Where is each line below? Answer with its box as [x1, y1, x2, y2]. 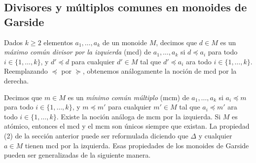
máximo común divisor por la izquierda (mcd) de [4, 47, 151, 57]
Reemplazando [4, 66, 48, 76]
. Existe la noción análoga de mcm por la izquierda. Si [56, 111, 221, 121]
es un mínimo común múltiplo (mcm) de [68, 92, 189, 102]
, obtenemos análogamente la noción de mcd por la [82, 66, 237, 76]
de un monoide [102, 37, 147, 47]
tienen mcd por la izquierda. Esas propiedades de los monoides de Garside [25, 140, 249, 150]
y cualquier [198, 130, 232, 140]
